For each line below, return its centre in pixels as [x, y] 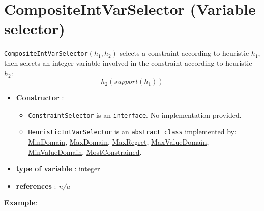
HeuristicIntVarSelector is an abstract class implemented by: [132, 132]
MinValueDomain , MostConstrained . [85, 151]
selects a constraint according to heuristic [184, 53]
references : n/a [43, 185]
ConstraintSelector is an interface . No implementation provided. [135, 114]
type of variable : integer [58, 169]
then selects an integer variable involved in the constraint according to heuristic [128, 63]
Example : [21, 203]
